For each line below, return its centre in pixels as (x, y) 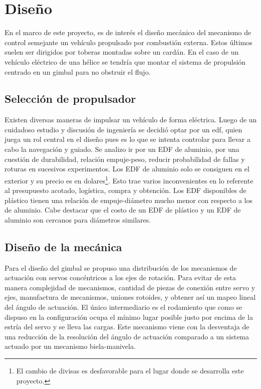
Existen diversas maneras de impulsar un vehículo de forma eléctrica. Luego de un (131, 120)
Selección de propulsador (70, 99)
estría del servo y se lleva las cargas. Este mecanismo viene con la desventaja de (127, 327)
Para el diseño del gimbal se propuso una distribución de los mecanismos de (121, 267)
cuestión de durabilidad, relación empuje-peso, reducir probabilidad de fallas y (125, 159)
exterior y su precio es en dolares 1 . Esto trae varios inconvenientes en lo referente (129, 179)
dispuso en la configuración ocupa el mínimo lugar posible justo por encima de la (129, 317)
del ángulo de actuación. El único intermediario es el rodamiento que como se (123, 307)
